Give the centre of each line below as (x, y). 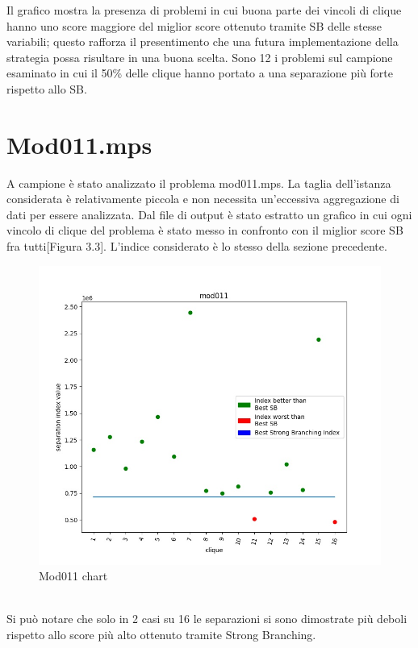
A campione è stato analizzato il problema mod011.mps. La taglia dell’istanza (199, 183)
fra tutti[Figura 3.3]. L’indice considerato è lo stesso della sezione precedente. (197, 246)
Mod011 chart (73, 576)
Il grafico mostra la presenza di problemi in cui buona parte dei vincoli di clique (204, 10)
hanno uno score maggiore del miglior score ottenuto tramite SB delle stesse (194, 25)
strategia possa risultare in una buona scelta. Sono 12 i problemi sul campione (200, 57)
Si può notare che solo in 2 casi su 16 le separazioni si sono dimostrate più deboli (207, 619)
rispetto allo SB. (47, 88)
